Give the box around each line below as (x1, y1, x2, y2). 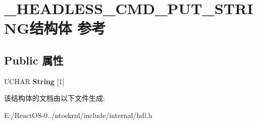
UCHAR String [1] (4, 76, 65, 86)
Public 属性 (4, 52, 64, 68)
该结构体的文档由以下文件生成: (4, 93, 105, 103)
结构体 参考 (29, 18, 106, 38)
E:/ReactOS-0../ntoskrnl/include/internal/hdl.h (4, 109, 152, 120)
